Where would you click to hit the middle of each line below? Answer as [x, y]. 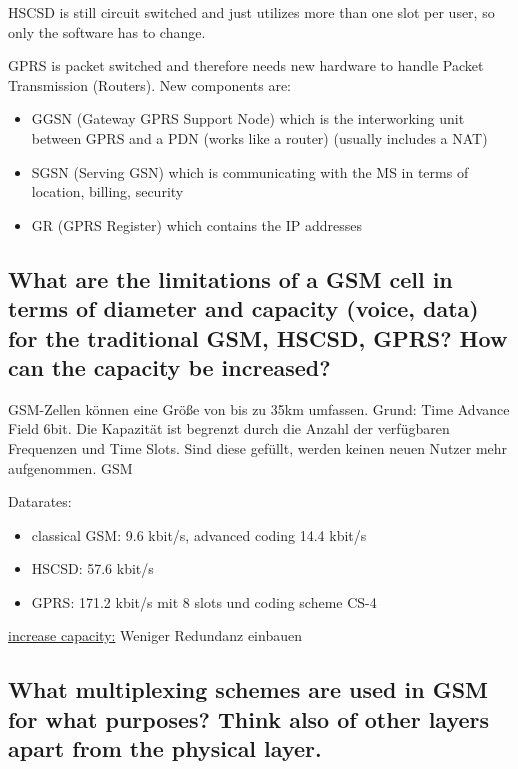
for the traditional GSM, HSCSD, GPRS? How [258, 337]
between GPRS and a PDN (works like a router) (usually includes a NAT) [259, 137]
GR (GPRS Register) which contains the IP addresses [197, 224]
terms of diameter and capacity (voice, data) [243, 308]
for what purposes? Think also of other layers [249, 718]
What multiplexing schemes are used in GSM [248, 689]
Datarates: [40, 501]
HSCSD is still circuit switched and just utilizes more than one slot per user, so [251, 12]
